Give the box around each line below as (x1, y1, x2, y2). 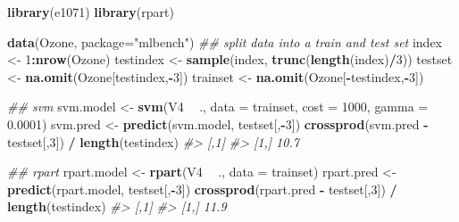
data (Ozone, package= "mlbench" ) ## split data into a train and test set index (7, 32, 442, 51)
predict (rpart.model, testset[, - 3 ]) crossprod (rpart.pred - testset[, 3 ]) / (7, 179, 397, 198)
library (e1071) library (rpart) (7, 3, 174, 21)
